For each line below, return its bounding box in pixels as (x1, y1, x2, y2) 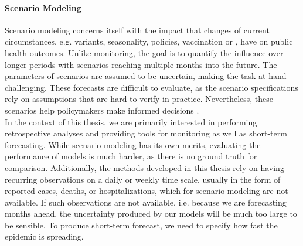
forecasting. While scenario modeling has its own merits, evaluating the (5, 138, 261, 151)
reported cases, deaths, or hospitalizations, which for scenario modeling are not (5, 184, 288, 197)
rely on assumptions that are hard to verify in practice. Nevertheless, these (5, 93, 274, 105)
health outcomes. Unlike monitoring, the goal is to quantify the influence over (5, 46, 284, 59)
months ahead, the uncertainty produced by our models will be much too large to (5, 207, 297, 220)
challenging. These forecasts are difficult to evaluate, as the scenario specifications (5, 81, 298, 93)
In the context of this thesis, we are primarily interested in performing (5, 115, 257, 128)
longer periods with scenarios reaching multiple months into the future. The (5, 58, 277, 70)
